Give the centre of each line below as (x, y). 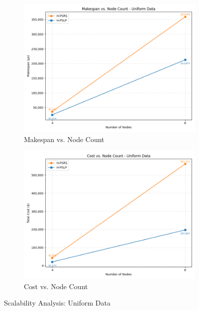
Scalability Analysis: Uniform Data (57, 303)
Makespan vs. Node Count (64, 139)
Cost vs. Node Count (56, 286)
